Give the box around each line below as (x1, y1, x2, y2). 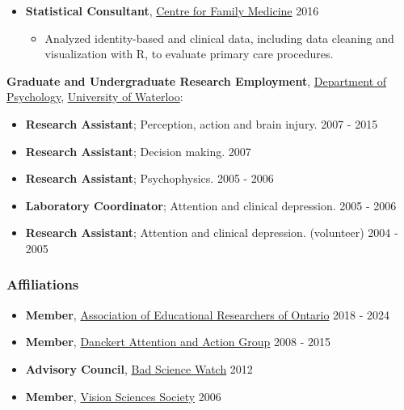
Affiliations (6, 274, 79, 294)
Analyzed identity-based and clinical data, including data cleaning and (44, 29, 394, 46)
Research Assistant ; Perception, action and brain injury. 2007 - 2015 (25, 115, 378, 132)
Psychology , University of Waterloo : (6, 88, 183, 105)
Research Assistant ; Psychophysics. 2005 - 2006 (25, 170, 274, 187)
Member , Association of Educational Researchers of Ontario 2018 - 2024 (25, 306, 390, 323)
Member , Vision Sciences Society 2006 (25, 387, 221, 404)
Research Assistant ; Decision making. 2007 (25, 142, 251, 159)
